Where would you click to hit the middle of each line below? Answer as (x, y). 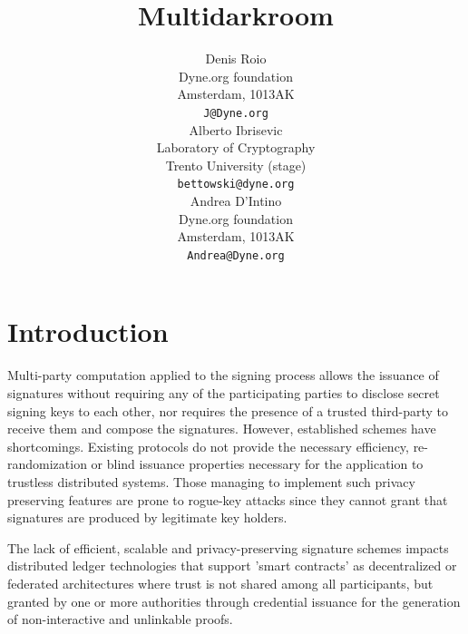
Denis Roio (236, 59)
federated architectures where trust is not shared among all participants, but (220, 583)
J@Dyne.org (236, 113)
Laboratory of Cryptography (236, 147)
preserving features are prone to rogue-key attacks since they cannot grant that (228, 499)
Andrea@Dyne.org (236, 255)
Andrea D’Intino (236, 200)
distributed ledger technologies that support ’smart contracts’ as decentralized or (232, 566)
